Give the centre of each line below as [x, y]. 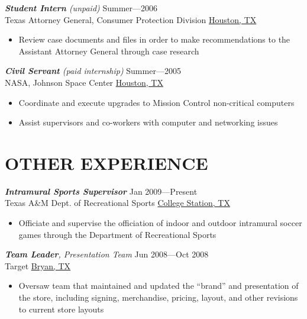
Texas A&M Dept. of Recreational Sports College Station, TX [117, 203]
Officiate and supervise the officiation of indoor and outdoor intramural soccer [160, 223]
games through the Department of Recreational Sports [117, 234]
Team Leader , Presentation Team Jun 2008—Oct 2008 [107, 254]
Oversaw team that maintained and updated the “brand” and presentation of [159, 286]
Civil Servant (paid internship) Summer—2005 [93, 71]
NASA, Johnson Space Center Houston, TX [84, 82]
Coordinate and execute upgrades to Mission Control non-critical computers [156, 102]
